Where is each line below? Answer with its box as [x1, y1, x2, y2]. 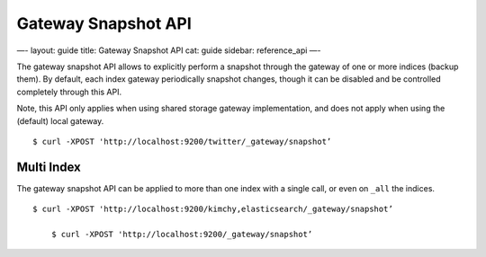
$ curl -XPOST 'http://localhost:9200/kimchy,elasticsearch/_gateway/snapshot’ [32, 204, 393, 215]
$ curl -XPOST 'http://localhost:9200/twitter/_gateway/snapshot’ [32, 136, 332, 146]
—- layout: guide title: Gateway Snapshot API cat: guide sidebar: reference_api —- [16, 45, 321, 56]
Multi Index [16, 159, 81, 174]
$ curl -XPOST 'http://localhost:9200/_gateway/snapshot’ [50, 229, 313, 239]
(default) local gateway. [16, 115, 104, 126]
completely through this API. [16, 86, 121, 97]
